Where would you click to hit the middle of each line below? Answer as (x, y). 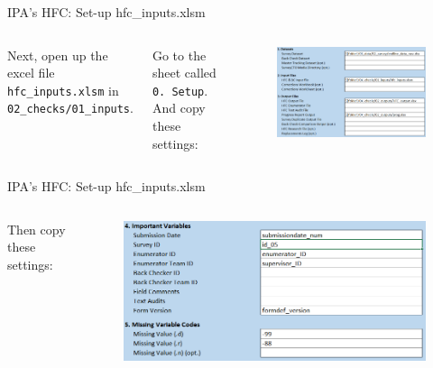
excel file (31, 73)
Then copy (37, 229)
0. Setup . (180, 90)
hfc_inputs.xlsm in (63, 90)
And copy (179, 108)
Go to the (179, 55)
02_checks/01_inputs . (70, 108)
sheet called (184, 73)
